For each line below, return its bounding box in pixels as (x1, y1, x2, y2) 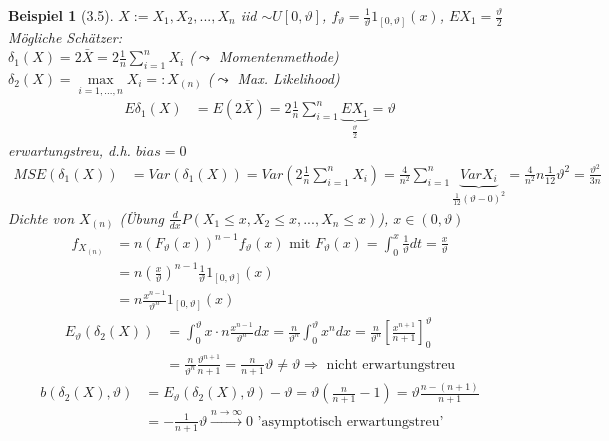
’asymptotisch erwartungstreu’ (257, 414, 444, 429)
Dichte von (8, 207, 75, 228)
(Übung (119, 207, 164, 228)
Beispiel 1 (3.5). (8, 5, 114, 25)
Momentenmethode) (218, 46, 339, 67)
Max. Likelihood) (237, 67, 340, 88)
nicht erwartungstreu (326, 357, 456, 372)
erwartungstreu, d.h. (8, 140, 131, 161)
